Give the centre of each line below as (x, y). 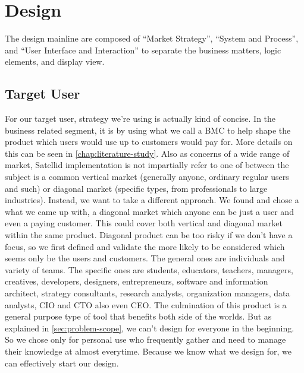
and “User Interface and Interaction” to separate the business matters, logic (143, 50)
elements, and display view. (55, 61)
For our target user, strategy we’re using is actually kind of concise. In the (140, 118)
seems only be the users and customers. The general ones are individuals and (145, 258)
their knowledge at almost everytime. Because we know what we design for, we (148, 351)
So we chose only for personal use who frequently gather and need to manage (145, 339)
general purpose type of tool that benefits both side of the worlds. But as (138, 316)
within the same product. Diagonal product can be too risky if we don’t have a (149, 235)
